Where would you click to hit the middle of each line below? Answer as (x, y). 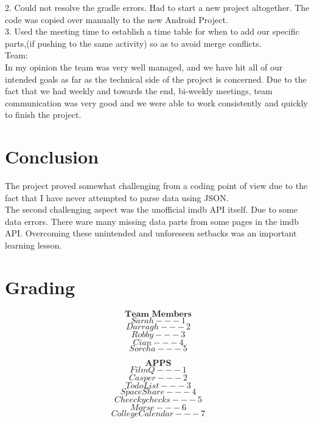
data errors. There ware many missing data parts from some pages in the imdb (152, 221)
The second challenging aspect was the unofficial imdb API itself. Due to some (151, 209)
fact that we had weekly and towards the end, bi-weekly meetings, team (139, 91)
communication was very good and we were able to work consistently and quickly (156, 102)
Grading (40, 287)
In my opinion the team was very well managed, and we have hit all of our (144, 67)
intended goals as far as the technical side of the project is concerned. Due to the (156, 79)
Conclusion (52, 156)
